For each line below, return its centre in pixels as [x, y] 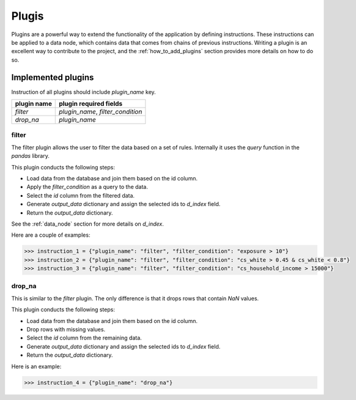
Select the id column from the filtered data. [80, 195]
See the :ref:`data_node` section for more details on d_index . [88, 224]
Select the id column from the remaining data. [84, 338]
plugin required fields [91, 104]
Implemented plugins [53, 77]
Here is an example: [36, 366]
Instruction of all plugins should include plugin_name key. [83, 92]
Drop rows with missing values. [66, 329]
